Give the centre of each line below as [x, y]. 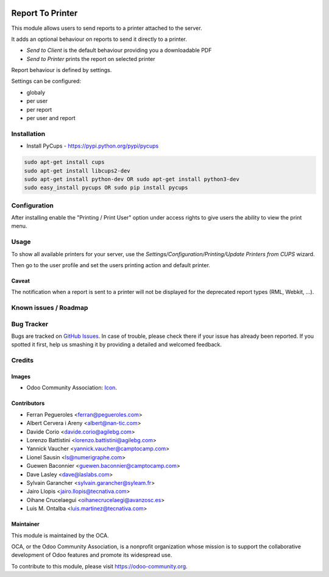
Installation [28, 134]
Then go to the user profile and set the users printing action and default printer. [111, 265]
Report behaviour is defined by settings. [62, 70]
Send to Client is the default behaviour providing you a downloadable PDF [119, 50]
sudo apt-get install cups [64, 162]
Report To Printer [44, 13]
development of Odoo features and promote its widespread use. [92, 555]
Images [21, 377]
